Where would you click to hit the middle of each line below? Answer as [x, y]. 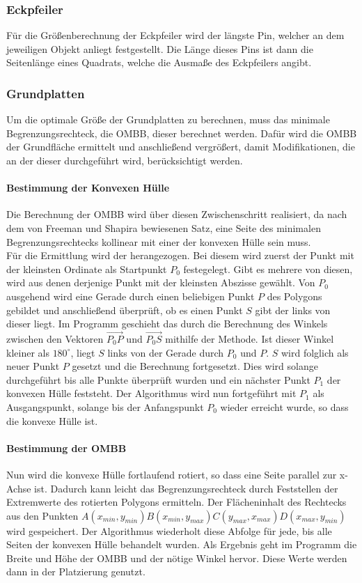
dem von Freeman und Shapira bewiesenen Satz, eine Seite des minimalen [164, 227]
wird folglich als [315, 352]
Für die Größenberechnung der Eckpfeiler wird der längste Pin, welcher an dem [175, 35]
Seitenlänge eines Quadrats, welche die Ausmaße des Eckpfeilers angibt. [159, 62]
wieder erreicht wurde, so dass [284, 406]
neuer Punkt [33, 366]
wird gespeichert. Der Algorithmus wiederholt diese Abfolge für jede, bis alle [169, 530]
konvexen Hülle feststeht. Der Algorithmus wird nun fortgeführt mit [151, 393]
